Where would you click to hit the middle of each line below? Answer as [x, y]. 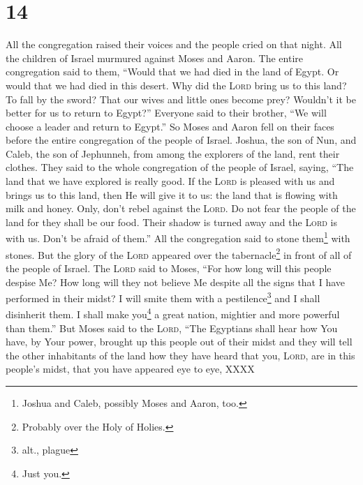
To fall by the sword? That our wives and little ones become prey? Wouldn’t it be [181, 99]
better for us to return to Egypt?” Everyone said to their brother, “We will [166, 113]
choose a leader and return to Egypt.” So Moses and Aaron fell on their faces [170, 126]
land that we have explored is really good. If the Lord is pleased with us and [170, 181]
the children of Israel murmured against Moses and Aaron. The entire [154, 58]
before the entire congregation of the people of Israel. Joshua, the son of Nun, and [181, 140]
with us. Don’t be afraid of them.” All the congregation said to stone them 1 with [178, 237]
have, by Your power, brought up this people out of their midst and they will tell [179, 342]
